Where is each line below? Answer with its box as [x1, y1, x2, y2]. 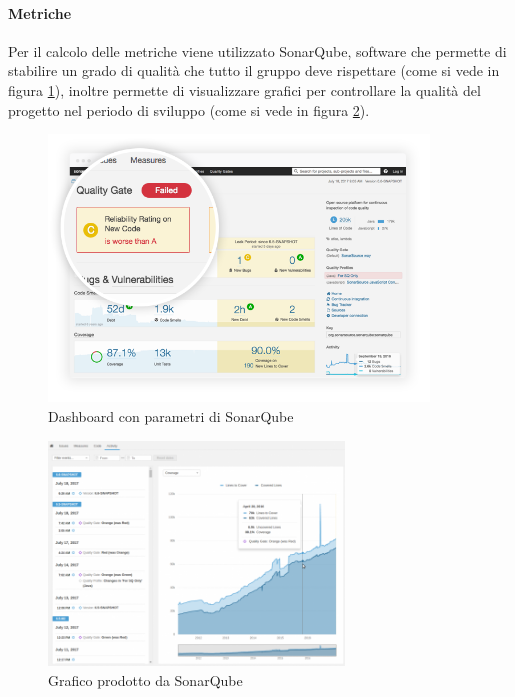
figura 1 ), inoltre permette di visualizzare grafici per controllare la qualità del [8, 79, 481, 100]
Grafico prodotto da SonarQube [48, 669, 243, 690]
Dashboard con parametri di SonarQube [48, 406, 294, 427]
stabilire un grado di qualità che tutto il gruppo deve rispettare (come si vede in [8, 60, 500, 81]
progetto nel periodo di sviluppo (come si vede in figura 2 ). [8, 99, 370, 120]
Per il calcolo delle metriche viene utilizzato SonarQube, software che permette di [8, 40, 507, 61]
